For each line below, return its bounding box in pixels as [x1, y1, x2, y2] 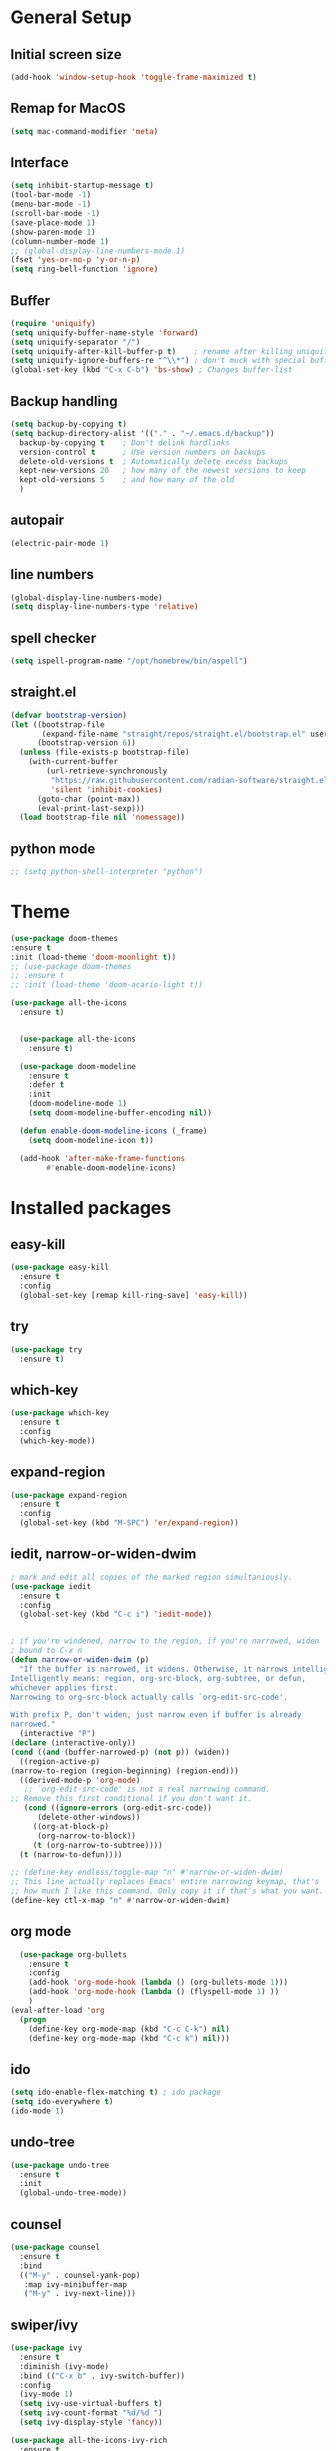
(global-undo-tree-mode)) [19, 2188, 128, 2198]
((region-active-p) [19, 1756, 101, 1766]
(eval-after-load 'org [10, 2005, 105, 2015]
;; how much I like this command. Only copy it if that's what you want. [10, 1886, 325, 1896]
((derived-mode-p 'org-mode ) [19, 1775, 141, 1785]
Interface [10, 154, 69, 171]
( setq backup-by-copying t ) [10, 419, 128, 429]
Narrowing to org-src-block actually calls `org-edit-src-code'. [10, 1692, 288, 1702]
